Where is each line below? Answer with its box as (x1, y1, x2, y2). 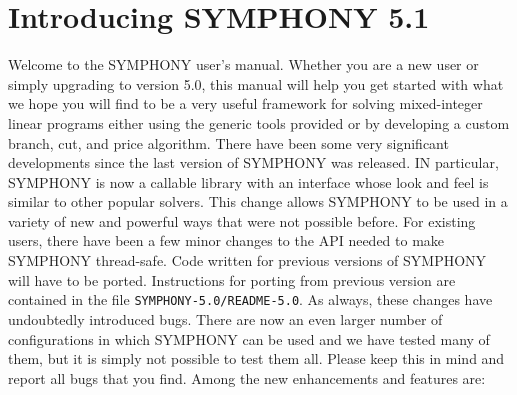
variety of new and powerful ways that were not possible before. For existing (8, 210, 476, 231)
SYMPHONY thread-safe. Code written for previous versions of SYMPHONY (8, 250, 487, 271)
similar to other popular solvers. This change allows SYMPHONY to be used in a (8, 191, 508, 212)
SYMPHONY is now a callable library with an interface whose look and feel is (8, 171, 489, 192)
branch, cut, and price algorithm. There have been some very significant (8, 132, 449, 153)
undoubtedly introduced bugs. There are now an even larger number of (8, 308, 443, 329)
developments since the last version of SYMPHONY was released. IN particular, (8, 152, 499, 173)
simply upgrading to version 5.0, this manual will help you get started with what (8, 73, 504, 94)
